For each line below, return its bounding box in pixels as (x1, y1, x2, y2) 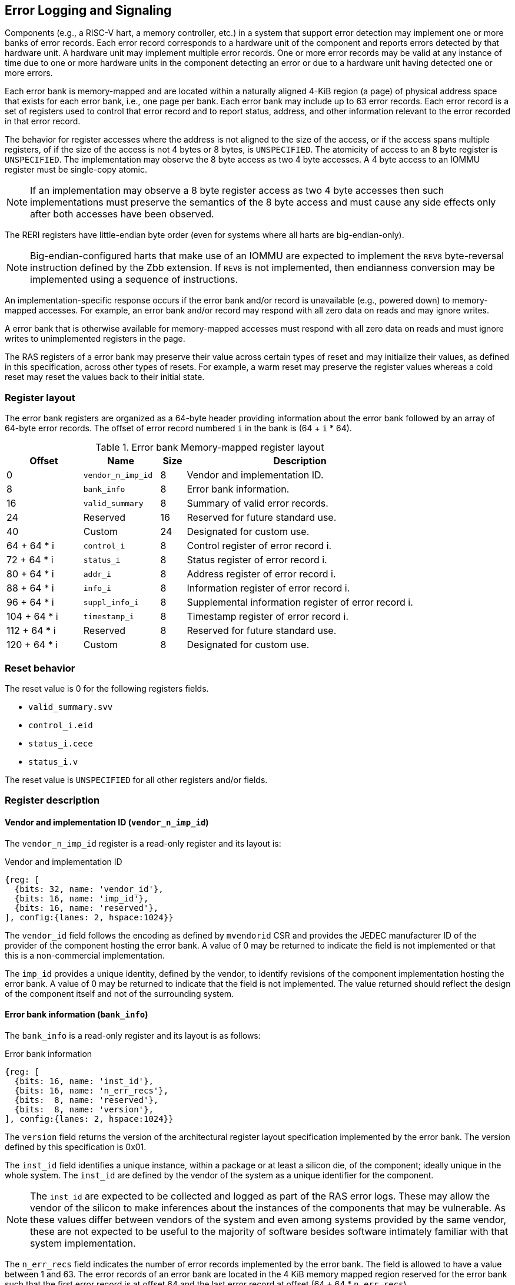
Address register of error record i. (187, 568, 336, 580)
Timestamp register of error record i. (187, 610, 349, 623)
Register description (5, 794, 100, 807)
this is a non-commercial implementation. (5, 950, 165, 960)
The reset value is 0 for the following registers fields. (5, 683, 209, 693)
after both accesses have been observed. (30, 208, 214, 220)
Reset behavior (5, 662, 75, 674)
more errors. (5, 68, 53, 78)
